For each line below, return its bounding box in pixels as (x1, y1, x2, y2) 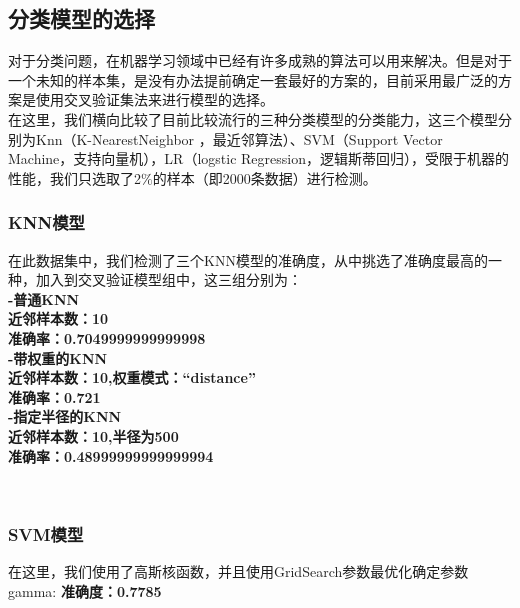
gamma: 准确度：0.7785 (8, 580, 162, 601)
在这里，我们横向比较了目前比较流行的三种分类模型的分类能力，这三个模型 (8, 108, 498, 129)
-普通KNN (8, 288, 80, 309)
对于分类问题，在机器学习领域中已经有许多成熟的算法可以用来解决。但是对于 (8, 50, 512, 71)
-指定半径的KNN (8, 406, 122, 427)
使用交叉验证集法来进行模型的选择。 (35, 89, 274, 110)
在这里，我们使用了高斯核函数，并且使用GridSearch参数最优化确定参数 (8, 560, 469, 581)
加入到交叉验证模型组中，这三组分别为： (35, 269, 302, 290)
